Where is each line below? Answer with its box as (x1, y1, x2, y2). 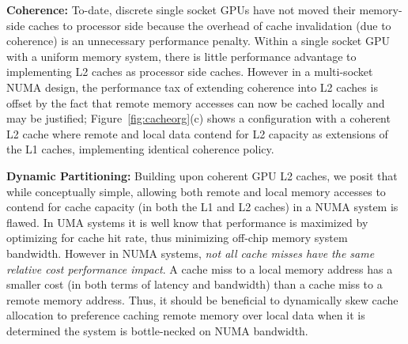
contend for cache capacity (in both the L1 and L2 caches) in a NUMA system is (6, 198, 399, 215)
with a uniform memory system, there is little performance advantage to (6, 47, 357, 64)
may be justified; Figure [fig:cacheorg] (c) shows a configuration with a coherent (6, 110, 391, 127)
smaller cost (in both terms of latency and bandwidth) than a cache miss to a (6, 276, 383, 293)
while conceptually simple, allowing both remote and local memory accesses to (6, 183, 386, 199)
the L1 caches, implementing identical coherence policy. (6, 141, 274, 157)
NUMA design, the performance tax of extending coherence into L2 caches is (6, 78, 378, 95)
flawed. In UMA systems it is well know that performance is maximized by (6, 214, 368, 230)
